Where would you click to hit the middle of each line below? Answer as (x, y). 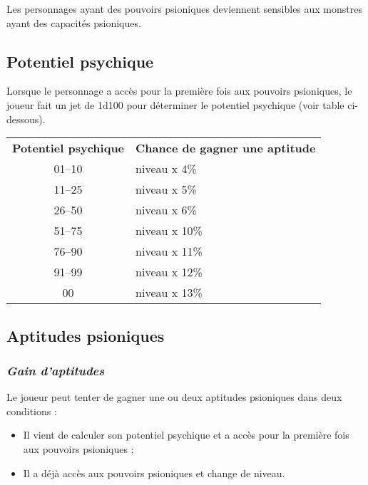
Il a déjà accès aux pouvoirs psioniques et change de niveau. (154, 473)
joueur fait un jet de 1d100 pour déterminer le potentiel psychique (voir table (175, 104)
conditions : (32, 411)
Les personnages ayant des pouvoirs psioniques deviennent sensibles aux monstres (184, 9)
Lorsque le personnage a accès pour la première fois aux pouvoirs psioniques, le (179, 91)
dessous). (26, 119)
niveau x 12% (169, 272)
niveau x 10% (169, 231)
